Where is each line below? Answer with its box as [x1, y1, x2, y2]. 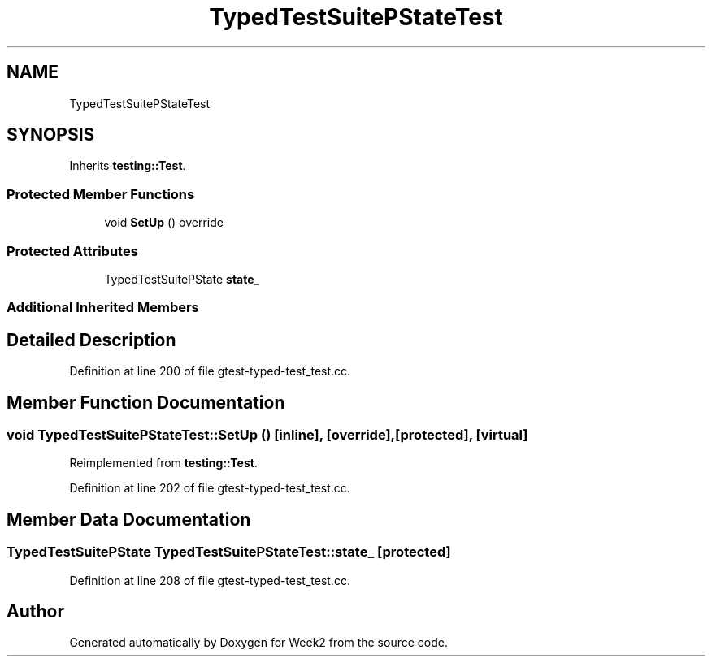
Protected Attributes [7, 242, 138, 259]
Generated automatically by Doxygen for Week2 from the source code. [69, 635, 448, 650]
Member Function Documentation [7, 392, 285, 413]
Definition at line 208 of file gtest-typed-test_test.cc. [69, 573, 350, 587]
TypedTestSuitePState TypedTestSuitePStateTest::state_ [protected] [7, 544, 451, 561]
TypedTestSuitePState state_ [104, 271, 260, 286]
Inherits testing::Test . [69, 158, 186, 173]
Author [7, 601, 64, 622]
